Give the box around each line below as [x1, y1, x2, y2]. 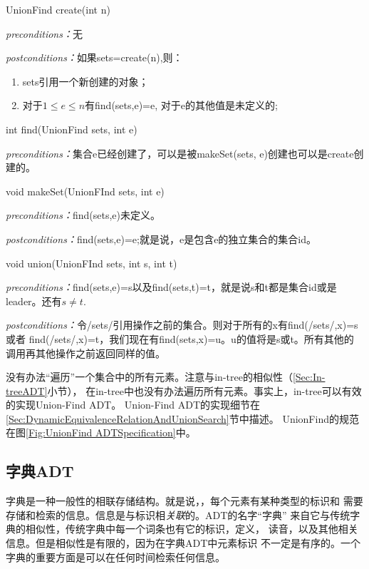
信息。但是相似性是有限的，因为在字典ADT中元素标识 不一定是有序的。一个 [6, 535, 360, 550]
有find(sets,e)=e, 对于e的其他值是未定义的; [85, 98, 278, 113]
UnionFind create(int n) [6, 2, 110, 16]
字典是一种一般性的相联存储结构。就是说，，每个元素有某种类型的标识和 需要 [6, 493, 363, 508]
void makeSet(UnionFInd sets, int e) [6, 183, 165, 198]
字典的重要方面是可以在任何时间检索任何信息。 [6, 549, 225, 564]
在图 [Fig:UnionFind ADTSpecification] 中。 [6, 425, 196, 440]
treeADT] [6, 383, 48, 398]
